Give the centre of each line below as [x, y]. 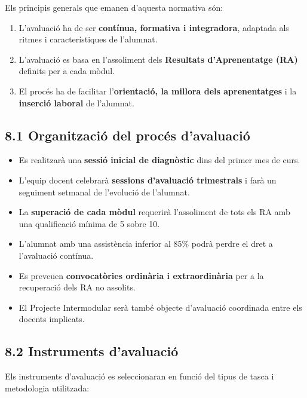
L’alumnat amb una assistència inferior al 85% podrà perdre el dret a [146, 244]
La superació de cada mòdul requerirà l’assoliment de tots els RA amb [154, 212]
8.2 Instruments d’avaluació [92, 351]
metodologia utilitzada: [47, 388]
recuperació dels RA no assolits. [77, 287]
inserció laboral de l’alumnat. [76, 102]
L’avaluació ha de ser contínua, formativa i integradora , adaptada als [154, 27]
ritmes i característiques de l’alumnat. [88, 39]
